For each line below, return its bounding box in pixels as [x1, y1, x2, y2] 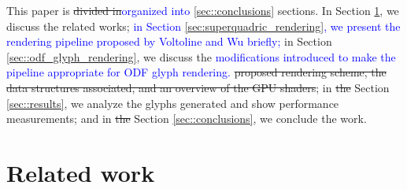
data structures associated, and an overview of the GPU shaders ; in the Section [6, 79, 390, 95]
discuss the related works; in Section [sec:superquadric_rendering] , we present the [6, 17, 401, 34]
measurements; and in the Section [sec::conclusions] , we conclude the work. [6, 110, 367, 127]
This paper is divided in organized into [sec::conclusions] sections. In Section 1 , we [6, 2, 399, 18]
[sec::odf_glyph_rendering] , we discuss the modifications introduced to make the [6, 48, 396, 65]
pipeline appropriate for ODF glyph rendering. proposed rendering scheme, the [6, 64, 387, 80]
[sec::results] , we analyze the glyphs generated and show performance [6, 94, 339, 111]
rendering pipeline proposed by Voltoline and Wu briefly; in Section [6, 33, 332, 50]
